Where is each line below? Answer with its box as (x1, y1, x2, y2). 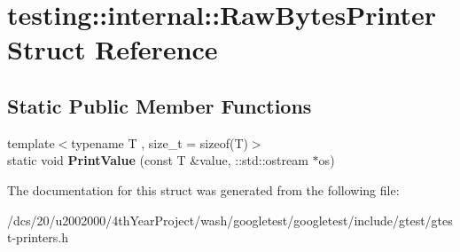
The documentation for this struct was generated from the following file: (7, 180, 400, 199)
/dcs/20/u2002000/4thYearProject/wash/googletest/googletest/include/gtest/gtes (7, 210, 453, 229)
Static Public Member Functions (7, 91, 312, 119)
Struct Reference (7, 31, 218, 67)
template (7, 133, 55, 152)
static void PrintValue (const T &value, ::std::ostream (7, 151, 308, 169)
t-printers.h (7, 228, 69, 247)
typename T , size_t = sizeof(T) (71, 133, 248, 152)
